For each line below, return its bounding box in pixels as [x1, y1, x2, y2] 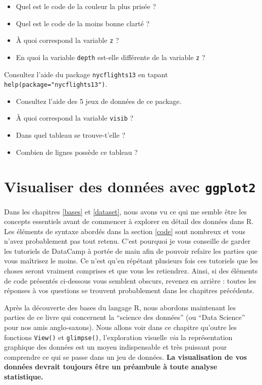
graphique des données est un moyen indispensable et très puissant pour [4, 342, 227, 352]
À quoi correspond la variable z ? [16, 35, 119, 45]
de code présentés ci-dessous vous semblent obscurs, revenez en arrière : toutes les [4, 275, 256, 286]
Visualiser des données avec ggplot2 [4, 176, 256, 197]
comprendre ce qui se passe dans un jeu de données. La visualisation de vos [4, 351, 247, 362]
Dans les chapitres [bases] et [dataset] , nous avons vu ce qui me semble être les [4, 206, 247, 216]
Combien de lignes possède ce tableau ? [16, 146, 138, 157]
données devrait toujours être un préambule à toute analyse [4, 361, 218, 372]
